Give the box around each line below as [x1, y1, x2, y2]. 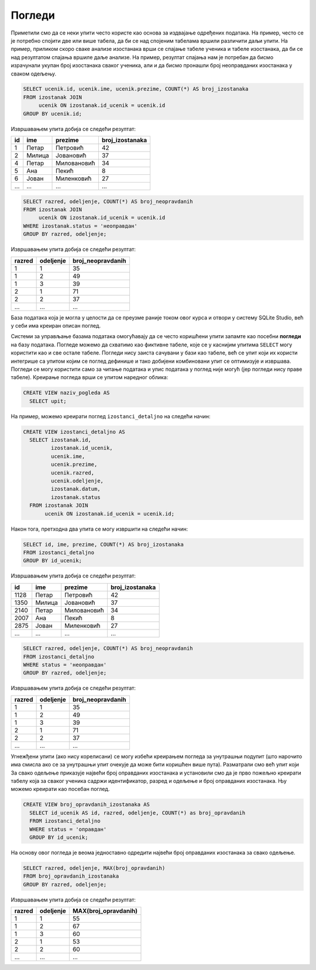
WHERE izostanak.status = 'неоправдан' [23, 222, 138, 229]
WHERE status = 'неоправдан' [23, 662, 107, 668]
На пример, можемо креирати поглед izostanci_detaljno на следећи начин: [11, 412, 211, 419]
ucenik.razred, [50, 469, 95, 476]
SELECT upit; [29, 398, 67, 404]
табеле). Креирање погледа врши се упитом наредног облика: [11, 374, 169, 381]
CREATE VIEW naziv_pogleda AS [23, 390, 110, 396]
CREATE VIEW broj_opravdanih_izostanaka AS [23, 802, 150, 808]
